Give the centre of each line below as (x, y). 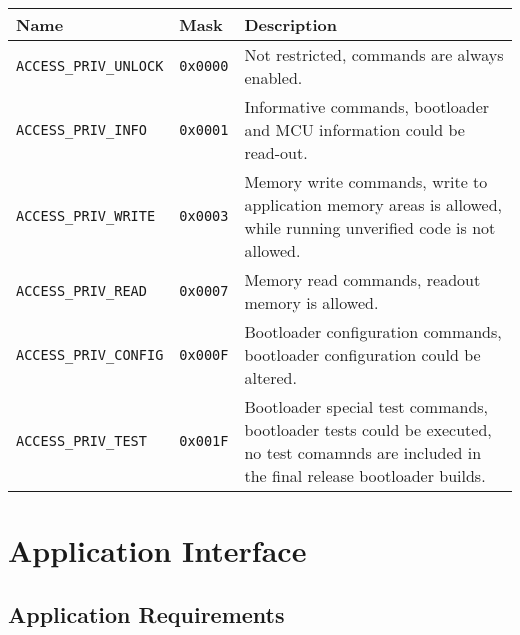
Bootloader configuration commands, (373, 331)
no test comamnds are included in (363, 452)
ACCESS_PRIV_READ (81, 291)
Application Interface (157, 550)
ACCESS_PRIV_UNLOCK (90, 66)
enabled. (273, 77)
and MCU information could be (354, 129)
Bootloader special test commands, (366, 406)
